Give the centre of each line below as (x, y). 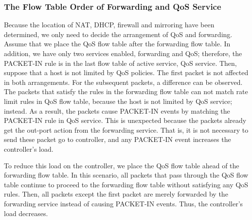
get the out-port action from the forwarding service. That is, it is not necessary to (126, 130)
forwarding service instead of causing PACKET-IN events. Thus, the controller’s (124, 203)
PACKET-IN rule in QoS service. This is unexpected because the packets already (125, 120)
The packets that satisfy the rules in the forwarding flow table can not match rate (126, 91)
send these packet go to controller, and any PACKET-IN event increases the (117, 139)
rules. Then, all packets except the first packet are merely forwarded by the (116, 194)
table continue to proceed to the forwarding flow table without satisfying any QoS (126, 184)
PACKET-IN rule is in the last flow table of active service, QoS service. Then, (120, 63)
